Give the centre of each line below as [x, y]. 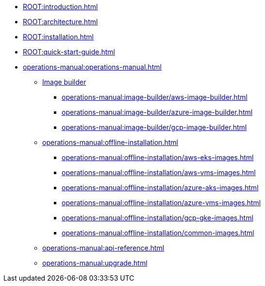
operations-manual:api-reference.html [103, 248]
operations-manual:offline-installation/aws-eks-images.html [158, 157]
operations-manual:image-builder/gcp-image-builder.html [154, 127]
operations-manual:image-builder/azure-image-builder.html [157, 112]
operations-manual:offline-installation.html [110, 142]
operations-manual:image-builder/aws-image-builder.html [155, 97]
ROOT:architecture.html [60, 22]
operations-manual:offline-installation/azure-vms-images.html [161, 203]
